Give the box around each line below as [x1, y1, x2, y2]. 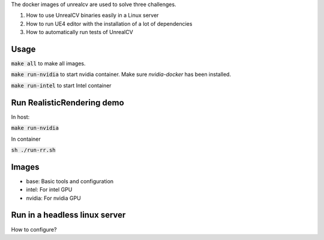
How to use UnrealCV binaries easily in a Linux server [26, 12, 159, 19]
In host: [11, 113, 30, 120]
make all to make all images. [11, 60, 86, 67]
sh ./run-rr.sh [11, 147, 56, 153]
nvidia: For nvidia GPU [26, 195, 81, 202]
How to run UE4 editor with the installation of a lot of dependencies [26, 20, 193, 27]
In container [11, 135, 41, 142]
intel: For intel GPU [26, 186, 73, 193]
